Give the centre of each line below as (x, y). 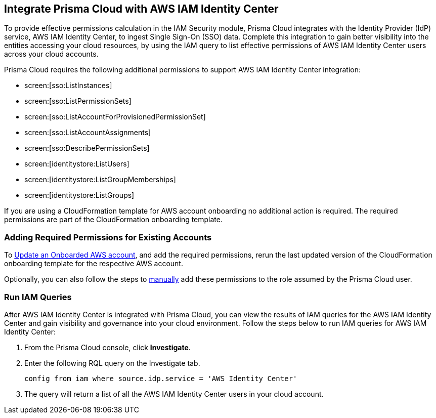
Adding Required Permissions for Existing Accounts (108, 237)
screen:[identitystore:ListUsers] (77, 164)
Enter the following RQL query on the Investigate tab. (112, 363)
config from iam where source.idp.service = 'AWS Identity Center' (161, 378)
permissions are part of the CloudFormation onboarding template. (114, 220)
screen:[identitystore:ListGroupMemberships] (100, 180)
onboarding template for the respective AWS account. (94, 264)
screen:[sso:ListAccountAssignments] (88, 133)
